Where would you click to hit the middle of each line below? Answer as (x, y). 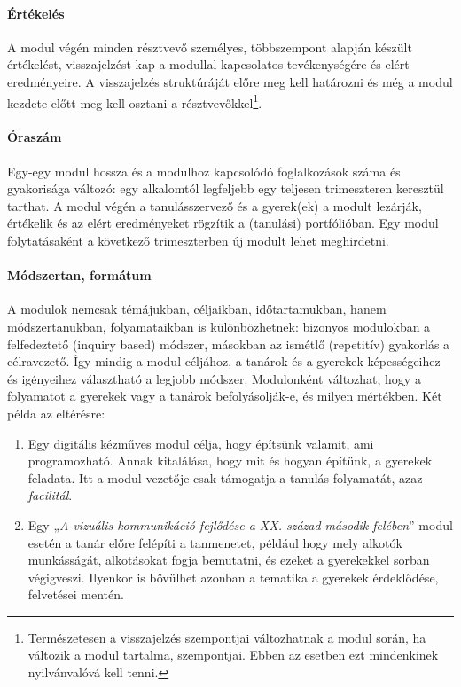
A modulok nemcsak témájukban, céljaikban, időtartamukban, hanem (197, 309)
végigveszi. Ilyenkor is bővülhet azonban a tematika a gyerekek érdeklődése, (233, 577)
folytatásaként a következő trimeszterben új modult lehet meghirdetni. (198, 240)
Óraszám (35, 137)
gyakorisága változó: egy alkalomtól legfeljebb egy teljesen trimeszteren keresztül (226, 188)
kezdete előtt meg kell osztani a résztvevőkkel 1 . (135, 101)
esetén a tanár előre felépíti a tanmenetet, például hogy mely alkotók (215, 542)
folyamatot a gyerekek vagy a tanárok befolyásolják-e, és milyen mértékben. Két (225, 396)
